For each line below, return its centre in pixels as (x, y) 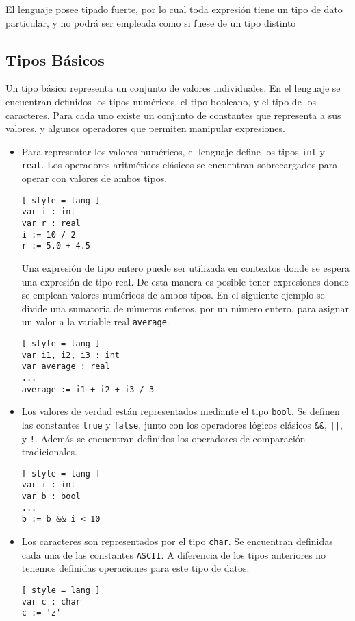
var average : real (66, 367)
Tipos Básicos (55, 59)
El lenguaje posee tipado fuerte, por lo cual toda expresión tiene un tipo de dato (174, 9)
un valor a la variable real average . (95, 321)
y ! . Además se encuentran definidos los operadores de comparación (163, 438)
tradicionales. (49, 452)
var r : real (51, 223)
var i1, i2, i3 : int (70, 355)
